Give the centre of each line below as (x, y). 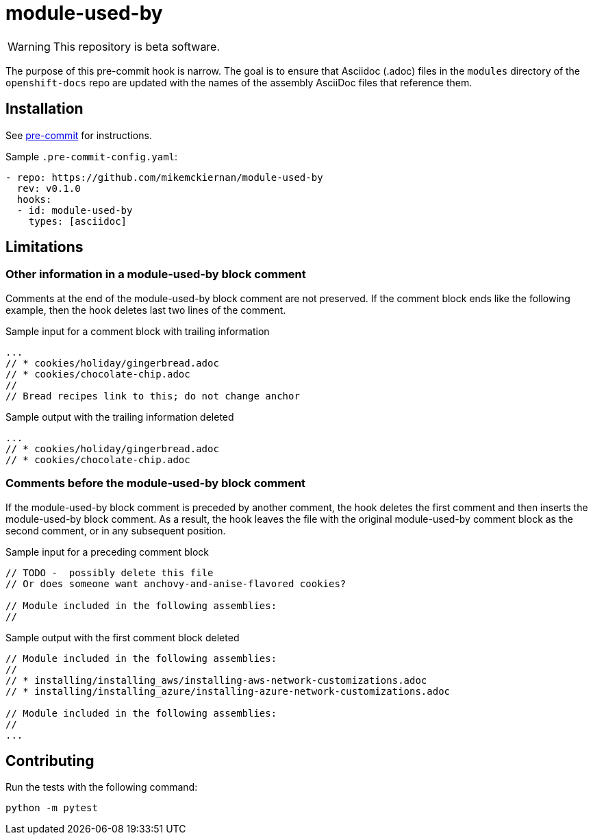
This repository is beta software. (137, 46)
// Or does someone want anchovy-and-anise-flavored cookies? (176, 583)
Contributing (50, 761)
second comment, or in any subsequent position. (116, 530)
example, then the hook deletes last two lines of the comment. (146, 310)
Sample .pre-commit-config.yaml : (92, 156)
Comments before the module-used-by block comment (156, 483)
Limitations (45, 247)
